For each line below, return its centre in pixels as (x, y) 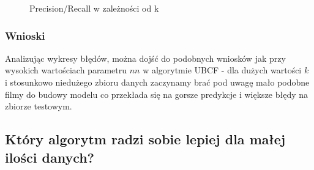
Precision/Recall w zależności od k (94, 8)
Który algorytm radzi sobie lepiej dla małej (145, 139)
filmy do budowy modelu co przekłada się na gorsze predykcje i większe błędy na (157, 94)
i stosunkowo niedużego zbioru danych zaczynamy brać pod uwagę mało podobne (157, 82)
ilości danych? (50, 157)
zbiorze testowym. (39, 106)
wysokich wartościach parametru (66, 70)
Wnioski (25, 35)
